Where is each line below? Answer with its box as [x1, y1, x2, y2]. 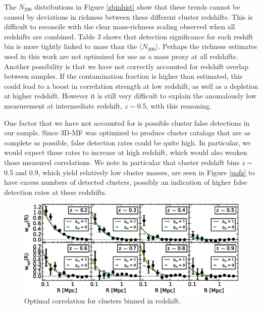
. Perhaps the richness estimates [158, 41, 257, 51]
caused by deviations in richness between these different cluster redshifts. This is [4, 11, 253, 22]
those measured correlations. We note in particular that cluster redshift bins [4, 157, 240, 167]
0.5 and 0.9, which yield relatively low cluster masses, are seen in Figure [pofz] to [4, 167, 255, 177]
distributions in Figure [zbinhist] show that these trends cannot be [34, 2, 240, 12]
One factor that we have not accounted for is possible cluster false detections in [4, 117, 250, 128]
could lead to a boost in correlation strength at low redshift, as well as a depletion [4, 80, 258, 91]
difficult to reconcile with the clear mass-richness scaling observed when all [4, 21, 235, 32]
